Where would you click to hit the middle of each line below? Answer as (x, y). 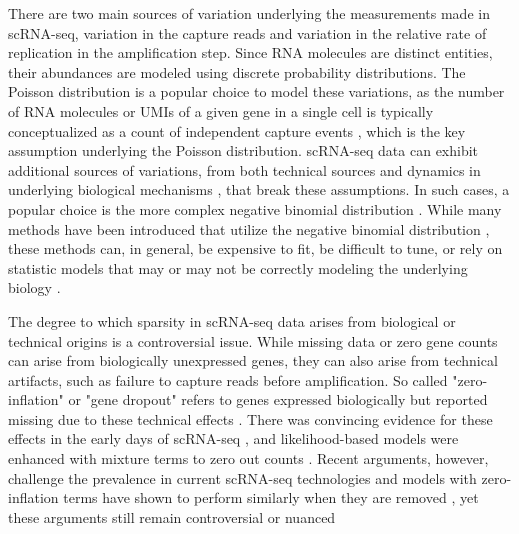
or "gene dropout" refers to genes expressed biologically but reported (278, 399)
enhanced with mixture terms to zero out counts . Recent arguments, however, (248, 458)
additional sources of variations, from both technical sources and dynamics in (244, 169)
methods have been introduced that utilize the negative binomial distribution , (249, 228)
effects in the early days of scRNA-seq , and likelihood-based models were (233, 438)
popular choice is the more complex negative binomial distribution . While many (255, 208)
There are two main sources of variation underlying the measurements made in (249, 13)
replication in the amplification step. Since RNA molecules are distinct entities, (250, 52)
